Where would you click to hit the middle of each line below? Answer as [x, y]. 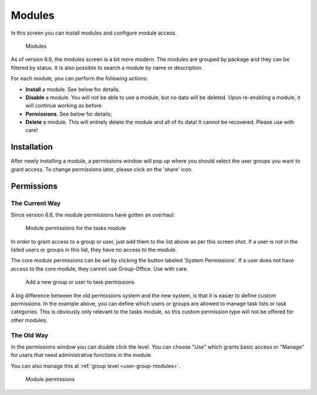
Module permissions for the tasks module [76, 228]
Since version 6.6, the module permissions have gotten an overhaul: [93, 215]
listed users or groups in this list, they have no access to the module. [94, 250]
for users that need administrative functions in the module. [82, 355]
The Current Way [36, 203]
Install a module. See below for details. [73, 89]
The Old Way [30, 335]
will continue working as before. [64, 106]
